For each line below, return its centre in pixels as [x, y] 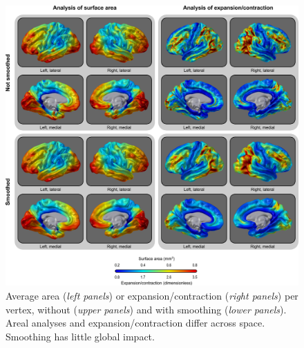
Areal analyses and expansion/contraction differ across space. [135, 323]
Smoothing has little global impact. [80, 336]
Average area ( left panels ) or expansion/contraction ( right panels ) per [152, 295]
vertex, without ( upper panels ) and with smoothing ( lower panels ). [146, 309]
